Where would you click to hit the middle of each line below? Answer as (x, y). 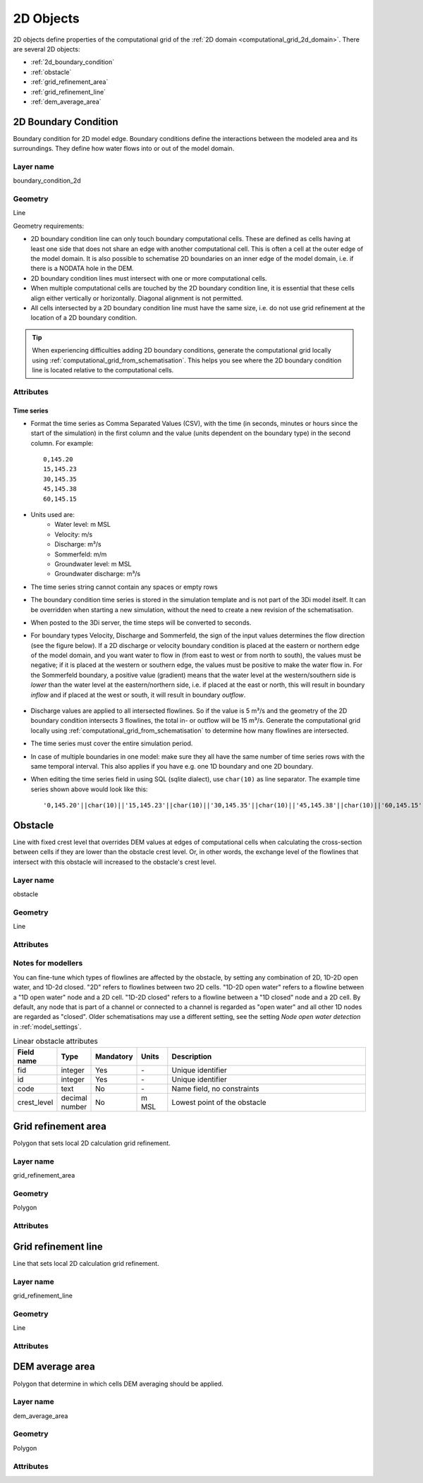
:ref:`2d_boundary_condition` (73, 62)
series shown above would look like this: (89, 789)
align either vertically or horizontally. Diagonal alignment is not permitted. (137, 298)
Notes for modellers (48, 963)
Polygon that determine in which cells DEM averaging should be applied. (118, 1384)
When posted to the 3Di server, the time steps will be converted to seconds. (141, 622)
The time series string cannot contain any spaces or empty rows (124, 587)
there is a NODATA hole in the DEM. (82, 269)
